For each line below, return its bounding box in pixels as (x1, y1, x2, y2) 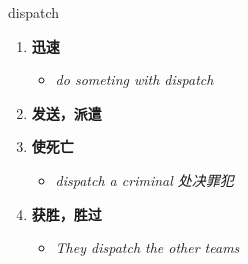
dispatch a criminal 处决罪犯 (55, 169, 234, 190)
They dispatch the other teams (55, 237, 240, 258)
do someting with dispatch (55, 69, 214, 90)
